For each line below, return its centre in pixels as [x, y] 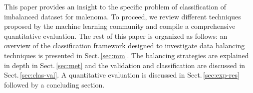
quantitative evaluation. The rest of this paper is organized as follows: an [116, 36]
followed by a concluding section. [54, 84]
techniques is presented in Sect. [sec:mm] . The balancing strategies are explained [126, 55]
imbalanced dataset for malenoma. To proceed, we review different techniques [123, 16]
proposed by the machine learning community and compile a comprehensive [120, 26]
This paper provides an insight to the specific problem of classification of [115, 6]
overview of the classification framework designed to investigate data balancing [125, 46]
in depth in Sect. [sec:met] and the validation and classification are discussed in [125, 65]
